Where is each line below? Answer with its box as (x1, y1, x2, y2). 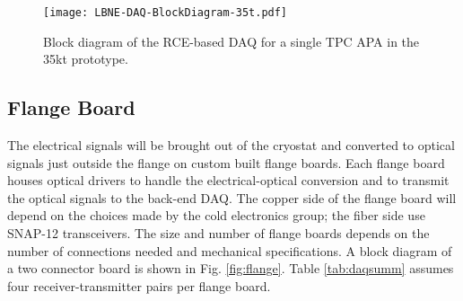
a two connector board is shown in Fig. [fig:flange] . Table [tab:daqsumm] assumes (7, 259, 454, 278)
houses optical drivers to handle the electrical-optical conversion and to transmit (7, 171, 450, 190)
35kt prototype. (43, 49, 128, 68)
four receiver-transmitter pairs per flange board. (7, 276, 271, 295)
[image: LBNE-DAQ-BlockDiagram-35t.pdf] (43, 6, 288, 19)
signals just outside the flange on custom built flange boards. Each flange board (7, 153, 445, 172)
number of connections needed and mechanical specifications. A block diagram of (7, 241, 452, 260)
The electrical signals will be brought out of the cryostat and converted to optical (7, 136, 455, 155)
